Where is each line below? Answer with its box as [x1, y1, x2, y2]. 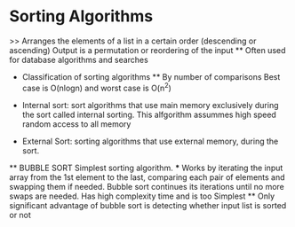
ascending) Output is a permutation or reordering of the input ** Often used [9, 44, 286, 55]
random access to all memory [21, 118, 132, 129]
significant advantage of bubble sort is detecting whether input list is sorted [9, 200, 287, 210]
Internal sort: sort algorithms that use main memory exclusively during [21, 99, 279, 110]
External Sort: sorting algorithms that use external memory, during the [21, 136, 279, 146]
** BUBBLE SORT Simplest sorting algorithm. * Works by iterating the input [9, 162, 283, 173]
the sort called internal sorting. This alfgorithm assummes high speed [21, 109, 277, 120]
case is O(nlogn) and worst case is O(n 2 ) [21, 81, 171, 93]
